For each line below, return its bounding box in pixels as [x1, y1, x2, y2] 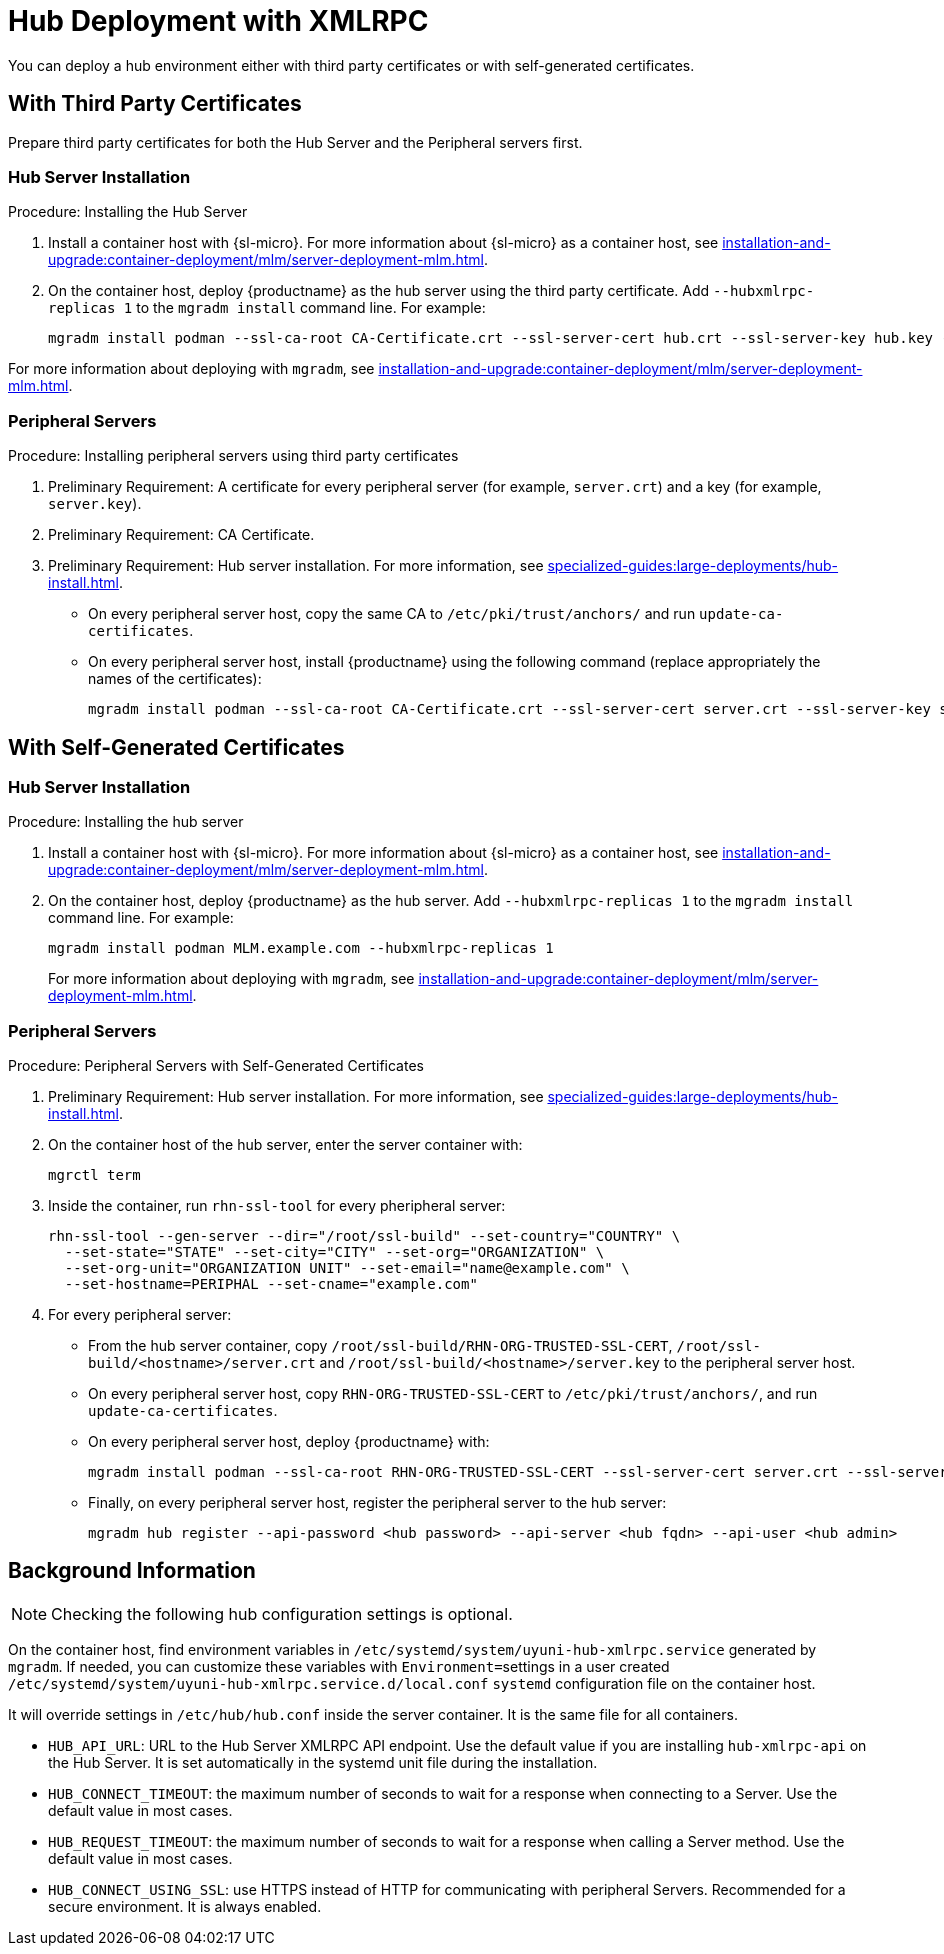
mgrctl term [48, 1167, 141, 1184]
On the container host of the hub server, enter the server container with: [48, 1136, 523, 1154]
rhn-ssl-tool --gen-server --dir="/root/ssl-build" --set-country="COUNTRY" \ [48, 1228, 681, 1245]
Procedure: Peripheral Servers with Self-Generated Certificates [8, 1057, 424, 1075]
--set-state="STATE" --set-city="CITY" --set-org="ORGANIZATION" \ [64, 1244, 605, 1261]
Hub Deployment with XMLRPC [8, 4, 429, 38]
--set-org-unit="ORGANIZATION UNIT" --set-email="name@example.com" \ [64, 1260, 630, 1277]
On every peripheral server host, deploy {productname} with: [88, 1433, 490, 1451]
